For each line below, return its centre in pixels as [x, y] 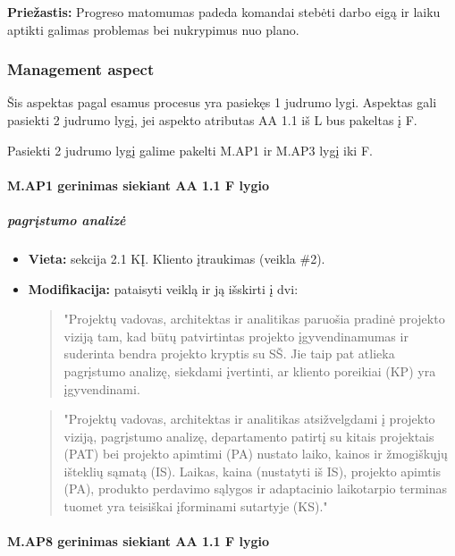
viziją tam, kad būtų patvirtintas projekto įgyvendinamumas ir [236, 336]
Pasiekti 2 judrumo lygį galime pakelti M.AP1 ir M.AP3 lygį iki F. [190, 150]
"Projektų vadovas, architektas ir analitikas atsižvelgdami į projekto [249, 419]
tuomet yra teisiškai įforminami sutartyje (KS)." [196, 506]
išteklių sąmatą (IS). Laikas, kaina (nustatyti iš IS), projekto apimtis [253, 471]
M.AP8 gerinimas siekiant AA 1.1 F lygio [138, 541]
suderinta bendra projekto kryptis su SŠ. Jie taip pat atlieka [229, 354]
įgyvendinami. [102, 388]
